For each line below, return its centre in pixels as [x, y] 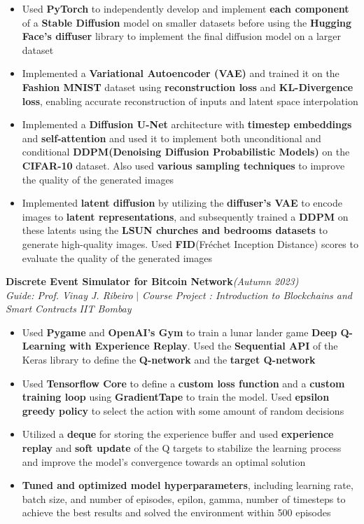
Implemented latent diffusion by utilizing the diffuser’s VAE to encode [182, 203]
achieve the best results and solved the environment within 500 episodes [176, 512]
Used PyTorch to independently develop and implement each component [185, 8]
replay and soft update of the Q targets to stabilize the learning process [182, 448]
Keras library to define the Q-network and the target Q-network [169, 360]
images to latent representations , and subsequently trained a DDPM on [185, 216]
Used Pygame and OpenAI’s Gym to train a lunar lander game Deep [180, 332]
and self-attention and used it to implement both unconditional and [171, 138]
